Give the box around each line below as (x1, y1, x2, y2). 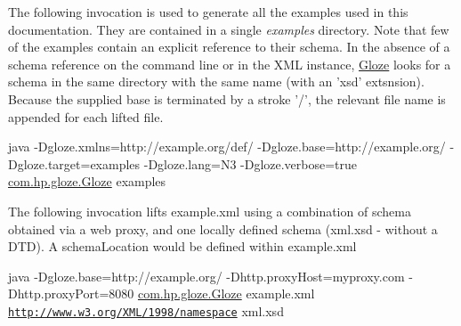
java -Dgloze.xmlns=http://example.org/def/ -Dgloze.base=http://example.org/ (8, 137, 446, 156)
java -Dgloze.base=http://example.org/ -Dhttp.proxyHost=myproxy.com (8, 266, 405, 285)
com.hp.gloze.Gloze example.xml (137, 284, 315, 303)
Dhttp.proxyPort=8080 (8, 284, 134, 303)
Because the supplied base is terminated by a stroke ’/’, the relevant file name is (8, 89, 446, 108)
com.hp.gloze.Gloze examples (8, 172, 166, 191)
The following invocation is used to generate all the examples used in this (8, 3, 408, 20)
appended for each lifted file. (8, 107, 164, 126)
